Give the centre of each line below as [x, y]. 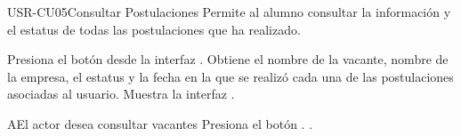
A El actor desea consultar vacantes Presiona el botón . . [160, 123]
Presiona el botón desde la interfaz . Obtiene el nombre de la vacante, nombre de [228, 59]
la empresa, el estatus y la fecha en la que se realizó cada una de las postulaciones [230, 76]
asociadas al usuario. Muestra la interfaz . [121, 94]
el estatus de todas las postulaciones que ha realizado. [154, 29]
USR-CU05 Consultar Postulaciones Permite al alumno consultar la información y [229, 12]
